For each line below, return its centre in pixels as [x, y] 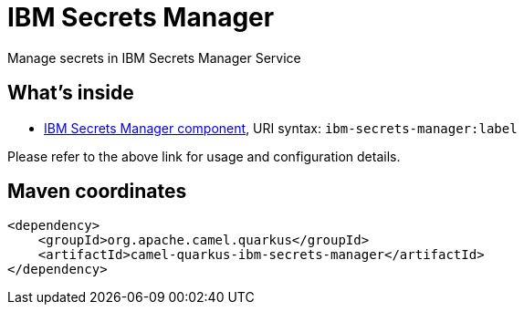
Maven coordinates [97, 192]
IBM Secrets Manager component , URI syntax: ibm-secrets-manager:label [281, 128]
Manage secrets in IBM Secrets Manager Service [154, 57]
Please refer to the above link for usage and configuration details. [204, 156]
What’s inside [71, 93]
